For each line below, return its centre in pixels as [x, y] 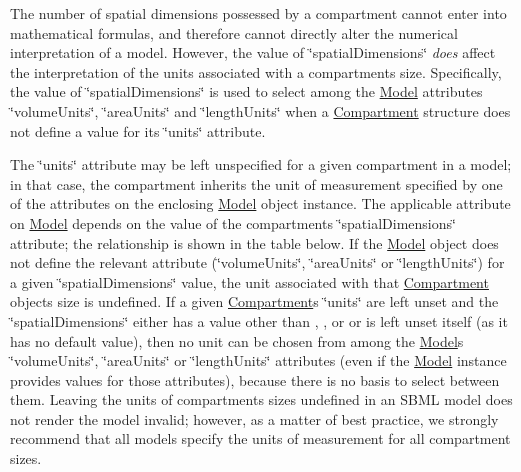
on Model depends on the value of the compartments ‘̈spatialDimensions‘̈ [233, 222]
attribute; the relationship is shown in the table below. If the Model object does [254, 242]
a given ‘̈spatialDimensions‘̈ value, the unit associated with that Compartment [249, 281]
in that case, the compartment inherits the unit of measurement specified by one [256, 183]
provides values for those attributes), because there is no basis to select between [255, 379]
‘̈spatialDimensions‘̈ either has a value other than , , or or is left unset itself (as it [259, 320]
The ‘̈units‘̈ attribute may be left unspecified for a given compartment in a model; [261, 164]
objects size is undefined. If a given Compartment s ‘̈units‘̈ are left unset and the [254, 301]
